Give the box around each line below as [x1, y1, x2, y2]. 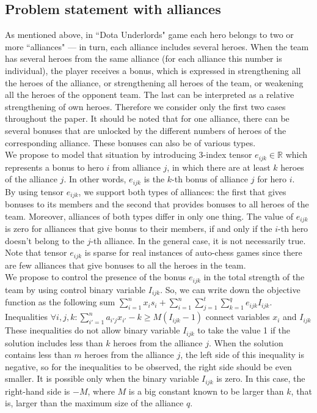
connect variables [205, 310, 270, 323]
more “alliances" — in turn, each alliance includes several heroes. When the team [5, 40, 309, 53]
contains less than [5, 348, 71, 361]
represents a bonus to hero [5, 160, 104, 173]
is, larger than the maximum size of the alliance [5, 396, 184, 409]
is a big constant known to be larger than [128, 384, 284, 397]
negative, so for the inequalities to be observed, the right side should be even [5, 360, 292, 373]
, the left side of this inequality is [180, 348, 305, 361]
